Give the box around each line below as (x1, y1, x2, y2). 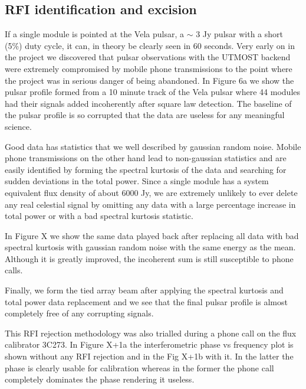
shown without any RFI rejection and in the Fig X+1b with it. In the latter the (5, 350, 294, 362)
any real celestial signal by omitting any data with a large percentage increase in (5, 198, 296, 210)
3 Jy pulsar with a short (196, 28, 283, 40)
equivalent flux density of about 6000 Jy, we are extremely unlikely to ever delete (5, 186, 298, 198)
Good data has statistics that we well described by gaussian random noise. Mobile (5, 140, 301, 152)
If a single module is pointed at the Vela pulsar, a (5, 28, 184, 40)
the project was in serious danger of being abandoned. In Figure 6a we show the (5, 74, 294, 86)
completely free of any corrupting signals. (5, 307, 154, 319)
